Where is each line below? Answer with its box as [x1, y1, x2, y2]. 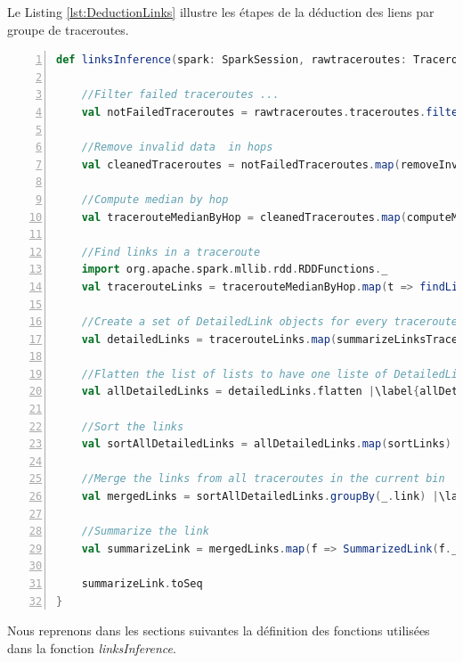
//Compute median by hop [81, 192, 229, 206]
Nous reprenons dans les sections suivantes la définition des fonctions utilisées [7, 621, 430, 640]
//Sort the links [81, 420, 184, 433]
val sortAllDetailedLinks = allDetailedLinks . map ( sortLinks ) [81, 438, 451, 451]
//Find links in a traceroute [81, 245, 261, 258]
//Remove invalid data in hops [81, 141, 273, 154]
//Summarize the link [81, 525, 209, 538]
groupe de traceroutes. [7, 20, 129, 38]
